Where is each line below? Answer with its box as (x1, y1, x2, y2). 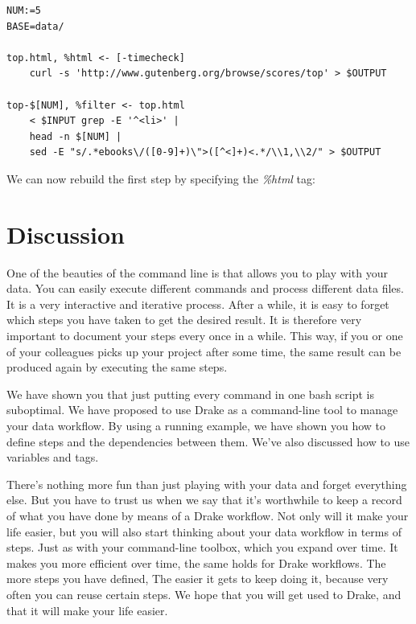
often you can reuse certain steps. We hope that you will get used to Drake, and (6, 585, 402, 602)
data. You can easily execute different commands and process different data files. (6, 280, 404, 297)
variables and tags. (6, 449, 99, 466)
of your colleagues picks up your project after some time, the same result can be (6, 343, 402, 359)
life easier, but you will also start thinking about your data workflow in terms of (6, 523, 402, 540)
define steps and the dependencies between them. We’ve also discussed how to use (6, 433, 410, 450)
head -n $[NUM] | (29, 130, 122, 142)
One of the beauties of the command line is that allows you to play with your (6, 264, 388, 281)
